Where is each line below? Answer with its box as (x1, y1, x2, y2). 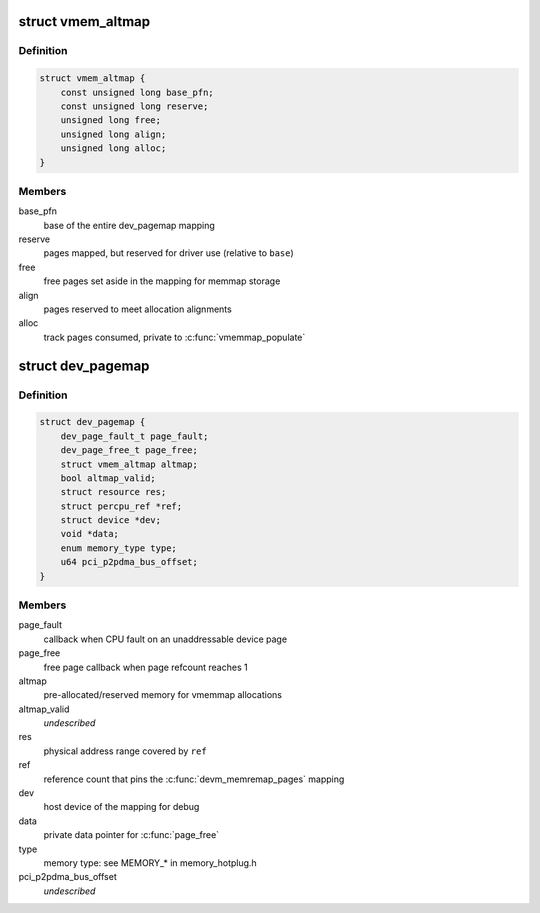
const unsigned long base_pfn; (60, 86, 214, 98)
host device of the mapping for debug (43, 801, 200, 813)
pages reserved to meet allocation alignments (43, 303, 232, 315)
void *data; (60, 528, 120, 540)
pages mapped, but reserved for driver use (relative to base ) (43, 247, 294, 259)
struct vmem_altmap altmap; (60, 458, 199, 470)
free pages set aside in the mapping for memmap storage (43, 275, 281, 287)
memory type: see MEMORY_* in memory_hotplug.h (43, 857, 257, 869)
